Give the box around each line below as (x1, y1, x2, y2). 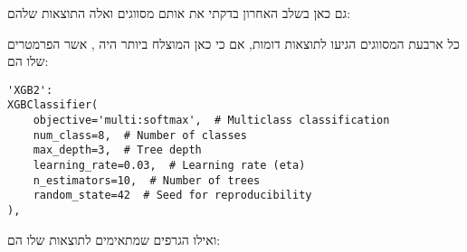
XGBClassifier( (7, 98, 99, 112)
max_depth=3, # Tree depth (33, 144, 202, 157)
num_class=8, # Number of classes (33, 128, 247, 142)
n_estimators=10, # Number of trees (33, 173, 261, 187)
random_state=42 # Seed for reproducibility (33, 189, 312, 202)
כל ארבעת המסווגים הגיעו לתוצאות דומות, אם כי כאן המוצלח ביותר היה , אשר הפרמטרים (7, 33, 460, 52)
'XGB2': (7, 83, 53, 97)
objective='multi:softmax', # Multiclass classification (33, 114, 390, 127)
